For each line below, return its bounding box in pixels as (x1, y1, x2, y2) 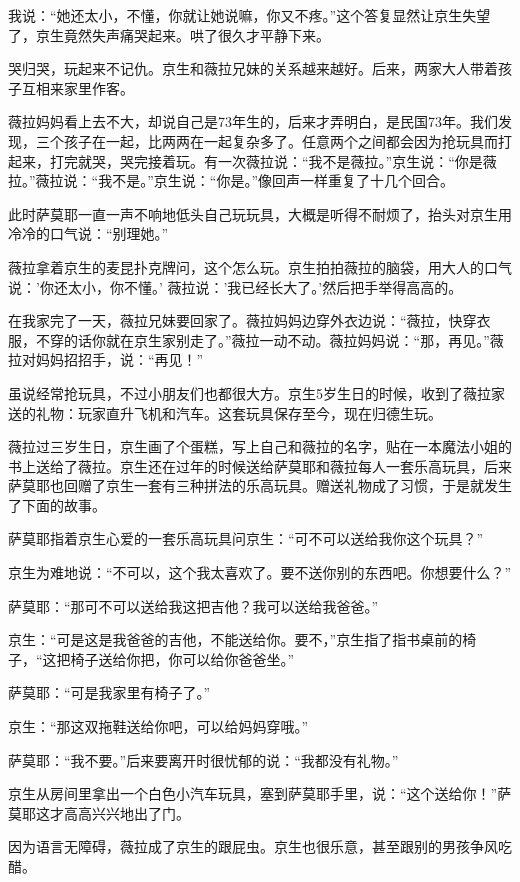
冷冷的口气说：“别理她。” (8, 223, 169, 244)
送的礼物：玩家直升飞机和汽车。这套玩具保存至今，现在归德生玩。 (8, 402, 442, 423)
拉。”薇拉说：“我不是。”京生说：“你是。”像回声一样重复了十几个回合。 (8, 170, 455, 191)
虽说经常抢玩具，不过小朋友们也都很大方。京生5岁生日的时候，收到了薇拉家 (8, 382, 505, 403)
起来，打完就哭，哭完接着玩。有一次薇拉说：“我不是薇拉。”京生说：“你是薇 (8, 150, 497, 171)
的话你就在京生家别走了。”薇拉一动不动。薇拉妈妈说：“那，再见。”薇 (63, 329, 504, 350)
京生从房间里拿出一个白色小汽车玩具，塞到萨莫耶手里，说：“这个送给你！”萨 (8, 783, 512, 804)
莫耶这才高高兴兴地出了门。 (8, 802, 190, 823)
